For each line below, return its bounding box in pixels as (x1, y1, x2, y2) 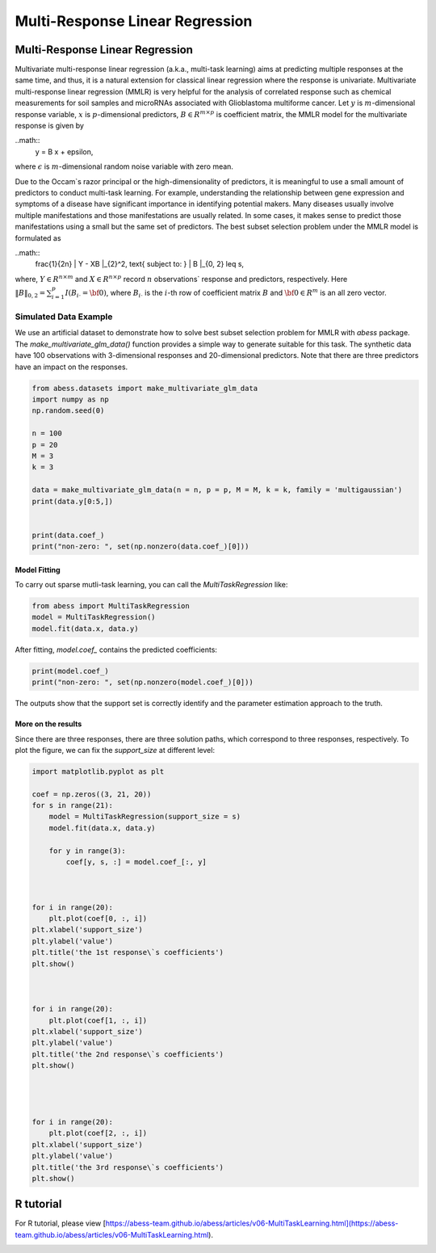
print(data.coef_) (31, 530, 105, 540)
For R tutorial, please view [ (15, 1218, 107, 1228)
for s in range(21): (31, 801, 113, 810)
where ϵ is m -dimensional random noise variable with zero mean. (15, 162, 234, 171)
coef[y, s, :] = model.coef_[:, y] (65, 857, 208, 867)
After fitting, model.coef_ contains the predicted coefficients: (15, 645, 218, 654)
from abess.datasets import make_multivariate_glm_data (31, 384, 258, 393)
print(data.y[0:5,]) (31, 497, 113, 506)
